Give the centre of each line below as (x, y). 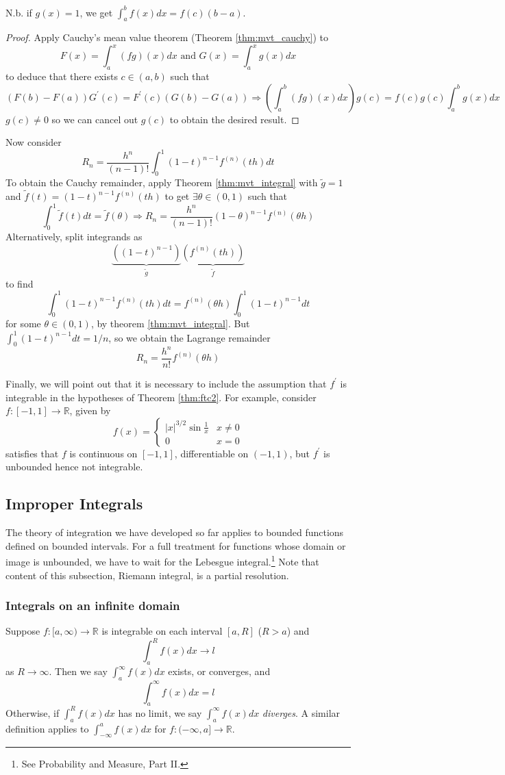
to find (20, 283)
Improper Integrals (74, 504)
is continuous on (103, 453)
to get (177, 196)
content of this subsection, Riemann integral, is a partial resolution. (147, 575)
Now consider (34, 142)
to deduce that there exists (62, 76)
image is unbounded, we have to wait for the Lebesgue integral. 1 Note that (162, 560)
